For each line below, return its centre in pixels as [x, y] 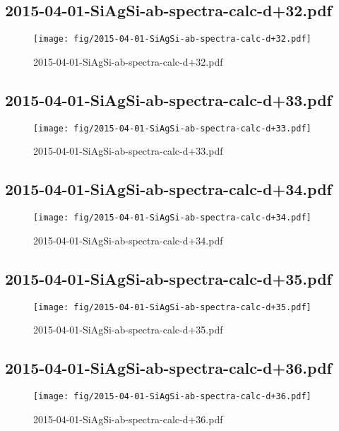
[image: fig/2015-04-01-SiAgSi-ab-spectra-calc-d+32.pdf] [172, 39]
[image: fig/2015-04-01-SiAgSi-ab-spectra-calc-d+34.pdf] [172, 218]
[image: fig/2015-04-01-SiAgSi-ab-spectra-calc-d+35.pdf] [172, 307]
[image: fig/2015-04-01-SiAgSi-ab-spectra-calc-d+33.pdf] [172, 128]
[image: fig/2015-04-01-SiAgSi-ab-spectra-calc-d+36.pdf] [172, 397]
